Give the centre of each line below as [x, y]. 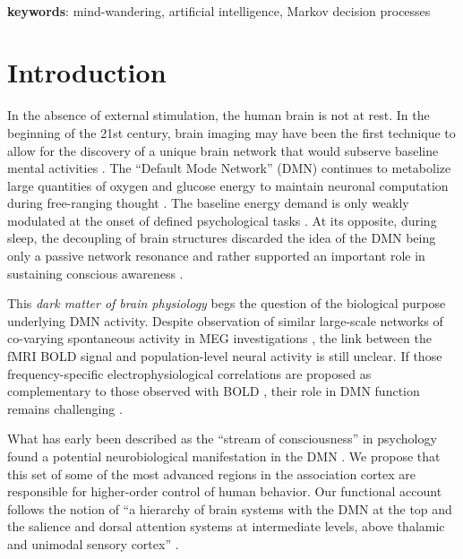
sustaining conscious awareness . [95, 273]
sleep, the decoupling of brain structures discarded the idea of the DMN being [222, 238]
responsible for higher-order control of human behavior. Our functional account [225, 491]
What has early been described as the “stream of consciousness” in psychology [222, 439]
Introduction [87, 72]
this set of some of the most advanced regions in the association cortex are [211, 473]
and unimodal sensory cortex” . [93, 543]
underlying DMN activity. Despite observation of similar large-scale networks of [225, 320]
